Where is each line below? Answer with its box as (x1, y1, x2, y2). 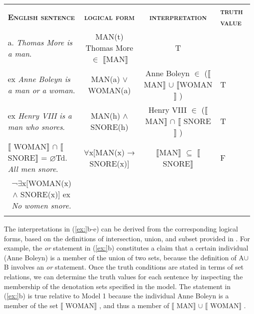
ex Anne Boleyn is (8, 73, 70, 84)
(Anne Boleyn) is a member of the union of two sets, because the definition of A (4, 252, 244, 262)
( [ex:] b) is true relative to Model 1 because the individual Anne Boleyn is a (4, 291, 229, 301)
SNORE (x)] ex (20, 188, 70, 200)
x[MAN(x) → (89, 146, 135, 158)
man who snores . (8, 121, 65, 132)
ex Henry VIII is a (8, 109, 72, 121)
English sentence (8, 11, 75, 22)
